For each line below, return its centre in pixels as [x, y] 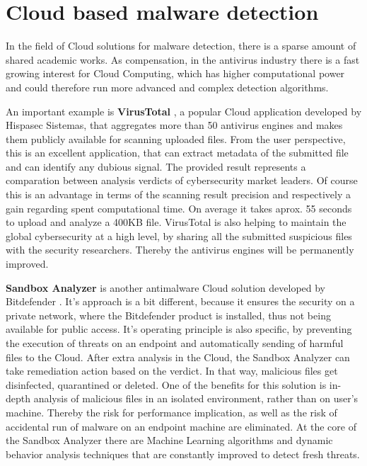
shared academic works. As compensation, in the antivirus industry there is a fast [183, 59]
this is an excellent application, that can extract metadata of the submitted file [177, 153]
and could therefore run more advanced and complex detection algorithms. [167, 87]
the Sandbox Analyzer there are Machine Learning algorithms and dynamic [169, 440]
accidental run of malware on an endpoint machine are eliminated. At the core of [181, 426]
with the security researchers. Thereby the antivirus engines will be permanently [180, 250]
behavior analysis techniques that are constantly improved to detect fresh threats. [183, 454]
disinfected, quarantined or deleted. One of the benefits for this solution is [166, 384]
